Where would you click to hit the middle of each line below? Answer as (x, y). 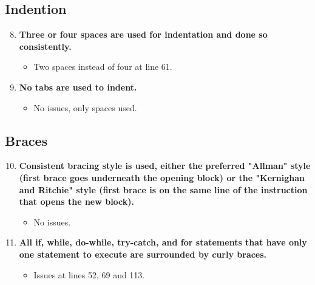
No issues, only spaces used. (85, 107)
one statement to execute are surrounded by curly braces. (143, 254)
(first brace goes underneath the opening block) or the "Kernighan (162, 177)
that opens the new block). (77, 201)
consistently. (45, 46)
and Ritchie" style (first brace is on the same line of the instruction (163, 189)
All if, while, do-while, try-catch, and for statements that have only (163, 242)
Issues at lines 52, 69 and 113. (89, 274)
